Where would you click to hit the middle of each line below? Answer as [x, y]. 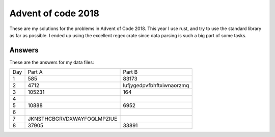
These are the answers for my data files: [52, 62]
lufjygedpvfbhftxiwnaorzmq [156, 86]
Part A [35, 72]
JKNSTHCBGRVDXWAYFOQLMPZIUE [73, 119]
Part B [130, 72]
